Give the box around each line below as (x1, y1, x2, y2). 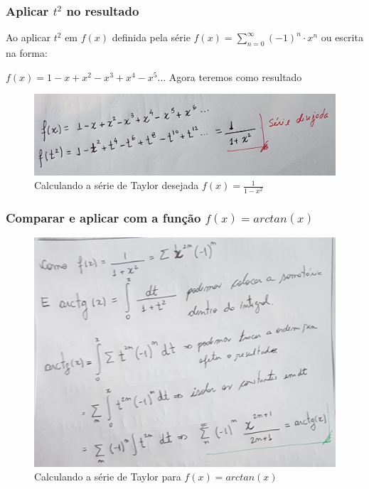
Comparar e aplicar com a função (6, 208, 201, 226)
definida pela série (112, 30, 191, 45)
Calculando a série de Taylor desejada (34, 178, 199, 193)
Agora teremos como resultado (169, 69, 302, 84)
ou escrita (321, 30, 363, 45)
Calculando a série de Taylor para (34, 469, 181, 484)
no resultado (66, 1, 139, 19)
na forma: (6, 45, 48, 60)
